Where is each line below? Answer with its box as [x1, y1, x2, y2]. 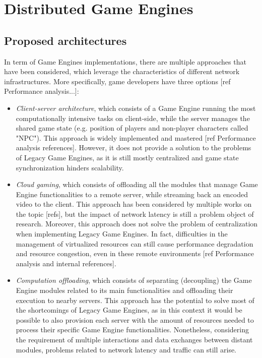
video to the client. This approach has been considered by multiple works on [16, 199, 252, 209]
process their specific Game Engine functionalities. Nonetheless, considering [16, 324, 249, 335]
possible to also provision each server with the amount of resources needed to [16, 314, 254, 325]
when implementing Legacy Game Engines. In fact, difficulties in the [16, 228, 228, 239]
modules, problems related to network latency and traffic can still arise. [16, 344, 237, 354]
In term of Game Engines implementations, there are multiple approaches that [4, 56, 246, 67]
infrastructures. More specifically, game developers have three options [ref [4, 76, 231, 86]
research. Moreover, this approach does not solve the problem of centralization [16, 218, 258, 229]
